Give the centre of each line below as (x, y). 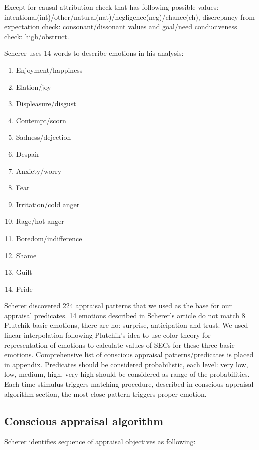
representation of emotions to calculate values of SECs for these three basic (119, 345)
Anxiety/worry (39, 171)
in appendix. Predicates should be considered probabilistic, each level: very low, (126, 364)
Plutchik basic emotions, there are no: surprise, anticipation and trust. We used (126, 325)
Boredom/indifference (49, 238)
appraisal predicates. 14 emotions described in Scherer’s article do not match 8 (125, 315)
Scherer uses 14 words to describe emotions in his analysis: (94, 53)
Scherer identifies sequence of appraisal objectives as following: (100, 442)
